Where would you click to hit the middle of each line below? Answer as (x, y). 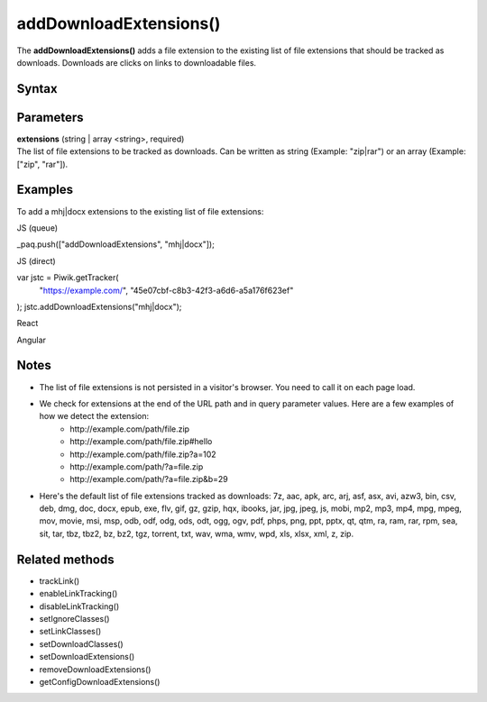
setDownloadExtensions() (87, 657)
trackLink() (60, 580)
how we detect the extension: (94, 416)
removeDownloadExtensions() (95, 669)
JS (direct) (36, 260)
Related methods (65, 559)
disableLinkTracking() (79, 606)
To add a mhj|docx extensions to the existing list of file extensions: (140, 211)
